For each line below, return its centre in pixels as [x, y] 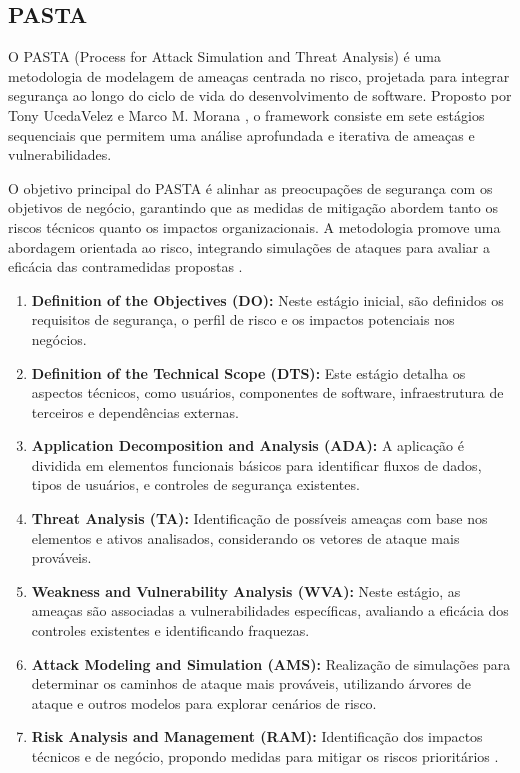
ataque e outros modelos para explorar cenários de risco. [204, 702]
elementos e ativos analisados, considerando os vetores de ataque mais [245, 537]
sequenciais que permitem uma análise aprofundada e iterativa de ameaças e [241, 134]
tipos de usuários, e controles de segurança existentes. [195, 484]
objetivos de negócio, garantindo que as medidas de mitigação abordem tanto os [253, 207]
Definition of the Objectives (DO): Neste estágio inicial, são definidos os [267, 299]
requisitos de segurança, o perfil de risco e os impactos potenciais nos [243, 319]
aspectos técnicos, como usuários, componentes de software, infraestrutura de [267, 392]
